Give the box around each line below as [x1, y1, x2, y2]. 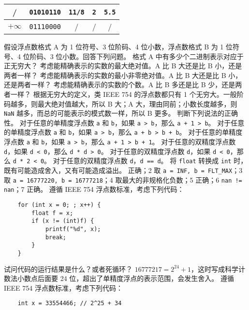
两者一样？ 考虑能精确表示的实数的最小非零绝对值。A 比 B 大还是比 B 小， [4, 70, 242, 80]
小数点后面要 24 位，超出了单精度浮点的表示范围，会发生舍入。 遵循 [17, 273, 234, 283]
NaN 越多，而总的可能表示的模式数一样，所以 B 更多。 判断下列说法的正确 [4, 108, 238, 118]
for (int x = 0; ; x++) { [17, 201, 101, 209]
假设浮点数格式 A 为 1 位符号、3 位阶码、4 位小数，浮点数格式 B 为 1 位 [4, 42, 233, 51]
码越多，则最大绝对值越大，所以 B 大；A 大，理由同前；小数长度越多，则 [4, 98, 237, 108]
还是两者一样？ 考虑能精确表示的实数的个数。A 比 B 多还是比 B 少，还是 [4, 79, 235, 90]
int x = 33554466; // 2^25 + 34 [17, 300, 122, 307]
